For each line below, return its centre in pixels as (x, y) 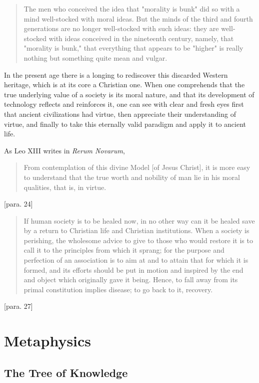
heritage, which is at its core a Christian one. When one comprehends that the (124, 84)
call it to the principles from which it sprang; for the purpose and (124, 250)
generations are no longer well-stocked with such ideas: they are (121, 28)
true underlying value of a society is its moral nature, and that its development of (129, 94)
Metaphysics (48, 341)
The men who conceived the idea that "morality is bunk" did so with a (132, 9)
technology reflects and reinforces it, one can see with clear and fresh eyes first (124, 104)
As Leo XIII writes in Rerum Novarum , (64, 150)
